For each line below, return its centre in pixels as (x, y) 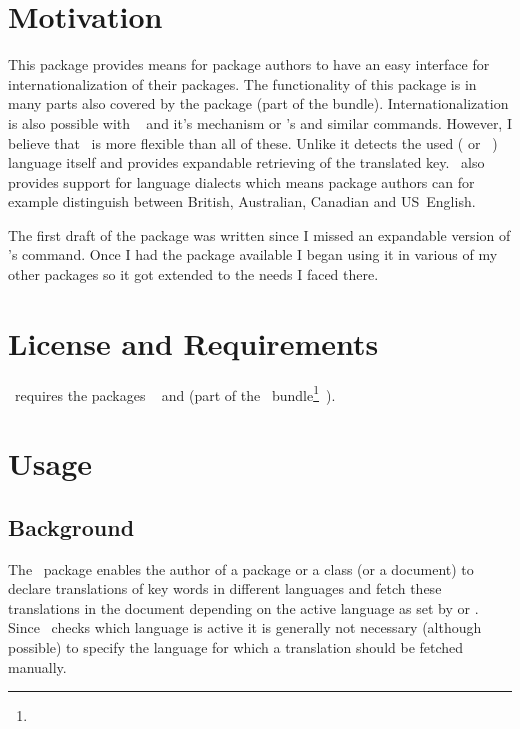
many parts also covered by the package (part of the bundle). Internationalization (258, 103)
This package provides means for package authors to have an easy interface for (249, 64)
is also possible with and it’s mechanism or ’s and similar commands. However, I (260, 122)
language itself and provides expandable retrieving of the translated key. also (246, 162)
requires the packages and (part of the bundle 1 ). (175, 393)
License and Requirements (193, 342)
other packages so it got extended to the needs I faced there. (193, 274)
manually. (37, 666)
